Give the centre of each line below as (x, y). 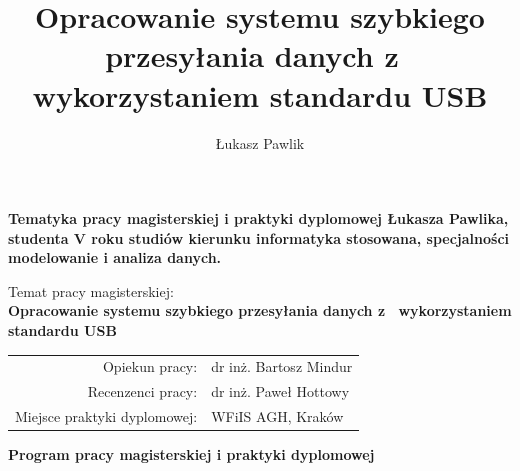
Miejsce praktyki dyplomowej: (106, 416)
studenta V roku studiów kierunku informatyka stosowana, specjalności (259, 237)
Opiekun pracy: (150, 366)
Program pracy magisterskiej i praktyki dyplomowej (191, 454)
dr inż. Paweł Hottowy (280, 391)
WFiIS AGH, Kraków (277, 416)
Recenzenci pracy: (142, 391)
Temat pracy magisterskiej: (91, 290)
